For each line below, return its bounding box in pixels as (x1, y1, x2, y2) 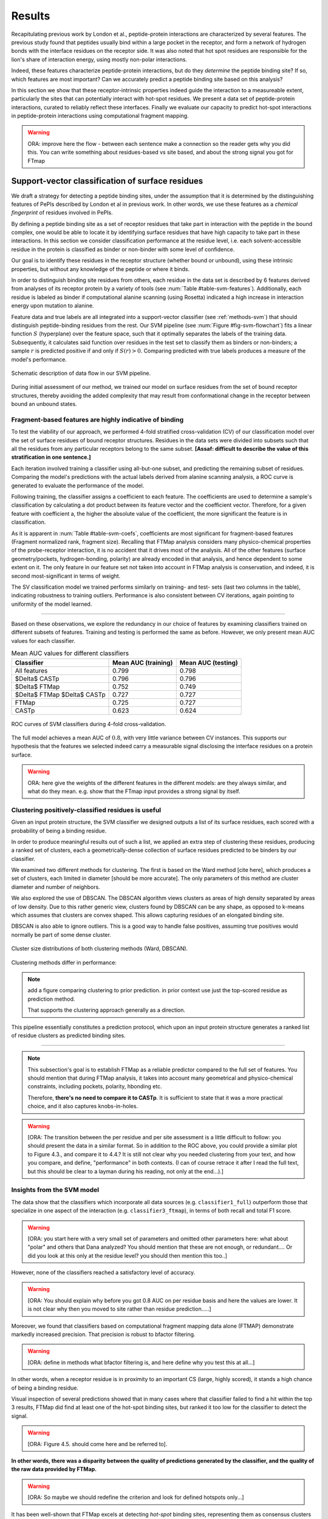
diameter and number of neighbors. (11, 883, 100, 890)
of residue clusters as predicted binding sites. (11, 1032, 126, 1039)
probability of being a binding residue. (11, 827, 107, 834)
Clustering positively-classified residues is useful (11, 806, 161, 814)
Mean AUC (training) (112, 658, 173, 667)
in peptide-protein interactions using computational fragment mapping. (11, 112, 189, 120)
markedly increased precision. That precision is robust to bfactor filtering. (11, 1331, 196, 1338)
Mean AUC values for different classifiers (11, 649, 129, 657)
